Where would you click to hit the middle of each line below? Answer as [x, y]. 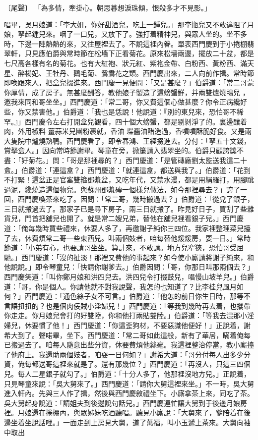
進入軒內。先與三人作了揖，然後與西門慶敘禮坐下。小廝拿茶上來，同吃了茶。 [129, 393]
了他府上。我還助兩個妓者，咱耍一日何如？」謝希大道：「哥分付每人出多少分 [127, 354]
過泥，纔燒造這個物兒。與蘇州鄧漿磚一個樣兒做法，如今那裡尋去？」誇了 [122, 189]
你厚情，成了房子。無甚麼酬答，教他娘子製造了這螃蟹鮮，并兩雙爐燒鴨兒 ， [127, 92]
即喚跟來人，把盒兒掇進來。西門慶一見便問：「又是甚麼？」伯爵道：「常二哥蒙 [129, 82]
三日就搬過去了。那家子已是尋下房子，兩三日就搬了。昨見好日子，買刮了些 [126, 208]
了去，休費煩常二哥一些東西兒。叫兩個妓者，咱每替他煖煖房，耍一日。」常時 [127, 238]
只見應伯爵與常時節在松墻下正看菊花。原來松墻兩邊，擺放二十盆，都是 [139, 53]
